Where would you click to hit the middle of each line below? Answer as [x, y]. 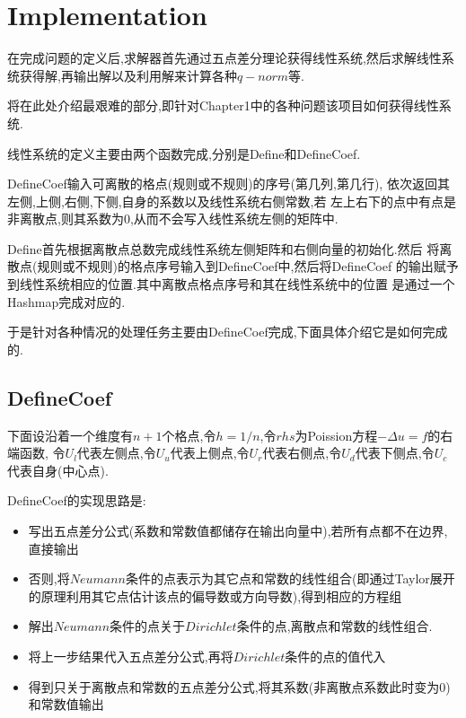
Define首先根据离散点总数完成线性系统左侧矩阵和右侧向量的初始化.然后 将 [224, 248]
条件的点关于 [148, 626]
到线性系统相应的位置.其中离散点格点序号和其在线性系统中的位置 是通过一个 [231, 284]
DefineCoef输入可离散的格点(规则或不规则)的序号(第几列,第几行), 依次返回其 [229, 184]
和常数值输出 [66, 704]
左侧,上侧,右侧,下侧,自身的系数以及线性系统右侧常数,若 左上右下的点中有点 [226, 201]
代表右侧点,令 [302, 453]
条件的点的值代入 [335, 656]
